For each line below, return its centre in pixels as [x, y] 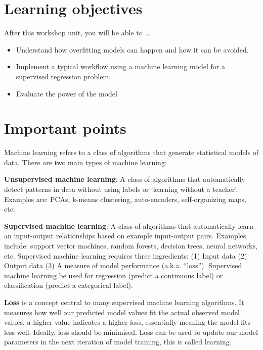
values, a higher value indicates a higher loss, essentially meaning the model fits [127, 322]
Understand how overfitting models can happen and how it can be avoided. [132, 49]
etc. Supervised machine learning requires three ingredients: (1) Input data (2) [126, 255]
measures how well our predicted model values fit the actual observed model [122, 312]
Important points [65, 128]
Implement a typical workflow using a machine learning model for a [120, 66]
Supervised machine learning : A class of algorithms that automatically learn [129, 226]
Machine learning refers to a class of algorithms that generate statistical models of [131, 152]
